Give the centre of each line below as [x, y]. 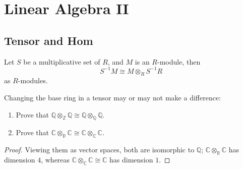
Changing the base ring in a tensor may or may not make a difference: [112, 98]
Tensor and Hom [49, 40]
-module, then [179, 61]
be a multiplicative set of [62, 61]
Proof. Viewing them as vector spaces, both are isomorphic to [99, 150]
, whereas [55, 160]
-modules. [33, 80]
